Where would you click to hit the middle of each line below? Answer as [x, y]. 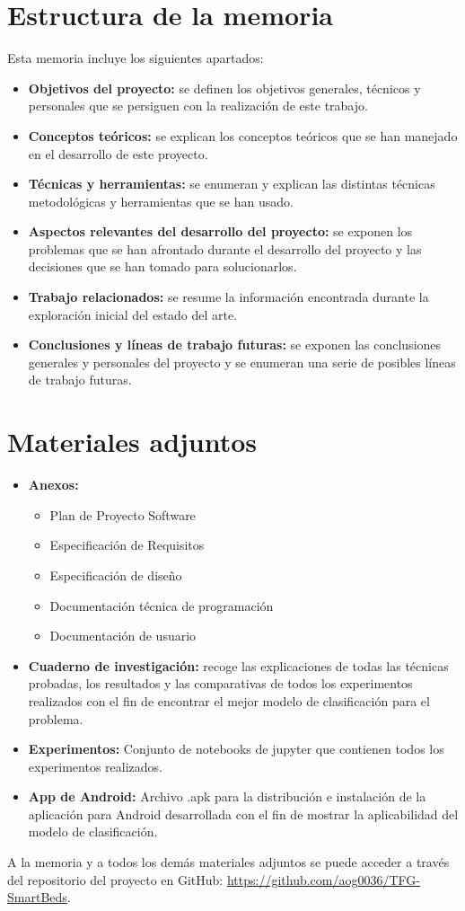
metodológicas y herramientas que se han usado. [161, 201]
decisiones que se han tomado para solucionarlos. [162, 266]
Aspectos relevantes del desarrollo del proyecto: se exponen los [220, 231]
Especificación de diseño [116, 575]
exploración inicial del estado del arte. [133, 314]
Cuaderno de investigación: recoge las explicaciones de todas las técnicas [238, 665]
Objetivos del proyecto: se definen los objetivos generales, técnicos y [224, 88]
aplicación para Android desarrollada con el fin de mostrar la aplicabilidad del [243, 814]
